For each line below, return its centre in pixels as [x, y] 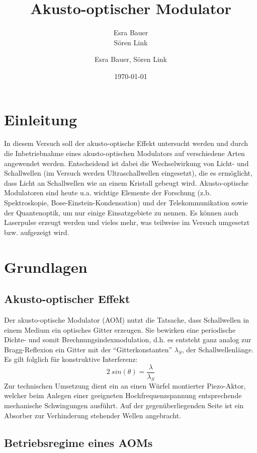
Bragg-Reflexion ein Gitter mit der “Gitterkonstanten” [88, 349]
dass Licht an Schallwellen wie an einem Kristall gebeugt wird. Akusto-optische [126, 182]
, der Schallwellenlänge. [218, 349]
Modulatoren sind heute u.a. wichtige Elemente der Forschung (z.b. [108, 193]
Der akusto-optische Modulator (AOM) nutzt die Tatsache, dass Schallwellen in [127, 319]
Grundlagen [46, 267]
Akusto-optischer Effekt [67, 299]
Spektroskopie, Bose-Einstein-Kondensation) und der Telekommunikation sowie [126, 202]
